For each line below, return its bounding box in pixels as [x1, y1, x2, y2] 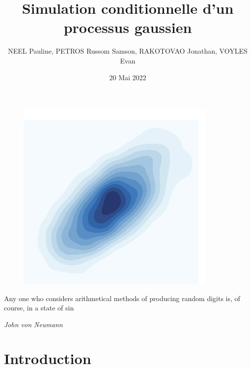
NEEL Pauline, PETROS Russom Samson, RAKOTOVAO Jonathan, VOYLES [8, 46, 248, 56]
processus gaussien [63, 17, 192, 37]
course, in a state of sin [4, 303, 74, 313]
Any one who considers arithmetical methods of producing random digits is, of [4, 293, 240, 303]
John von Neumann [4, 319, 63, 329]
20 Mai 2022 [109, 72, 146, 82]
